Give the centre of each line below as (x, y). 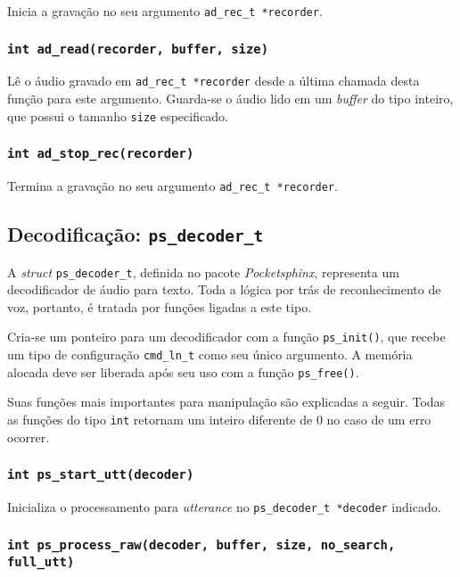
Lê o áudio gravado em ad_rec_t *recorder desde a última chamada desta (214, 81)
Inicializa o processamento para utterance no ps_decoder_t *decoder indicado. (224, 507)
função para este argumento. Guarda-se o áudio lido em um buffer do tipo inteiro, (230, 99)
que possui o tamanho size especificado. (118, 115)
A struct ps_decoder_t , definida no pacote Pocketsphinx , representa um (203, 272)
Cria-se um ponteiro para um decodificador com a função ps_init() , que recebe (226, 337)
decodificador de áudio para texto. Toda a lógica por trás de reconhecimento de (224, 289)
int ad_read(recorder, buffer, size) (138, 49)
